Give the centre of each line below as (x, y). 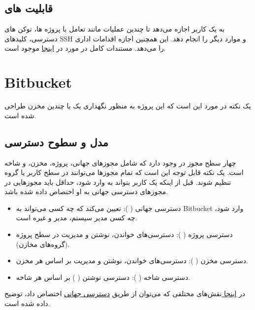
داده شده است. (27, 303)
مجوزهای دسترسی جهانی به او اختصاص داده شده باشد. (86, 191)
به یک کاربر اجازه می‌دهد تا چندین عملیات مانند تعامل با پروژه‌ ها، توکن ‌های (115, 29)
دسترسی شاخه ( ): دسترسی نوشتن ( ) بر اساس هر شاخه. (103, 277)
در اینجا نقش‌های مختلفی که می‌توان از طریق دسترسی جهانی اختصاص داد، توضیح (125, 293)
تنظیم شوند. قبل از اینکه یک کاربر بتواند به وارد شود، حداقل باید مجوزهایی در (118, 182)
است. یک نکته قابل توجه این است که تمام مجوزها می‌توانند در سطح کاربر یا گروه (124, 172)
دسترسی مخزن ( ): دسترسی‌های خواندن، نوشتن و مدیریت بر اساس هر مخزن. (132, 260)
